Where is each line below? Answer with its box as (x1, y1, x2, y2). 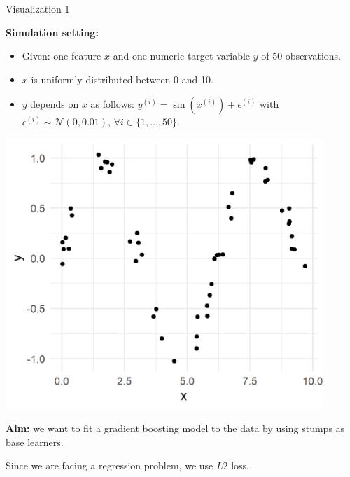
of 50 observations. (261, 48, 341, 63)
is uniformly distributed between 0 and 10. (31, 71, 213, 86)
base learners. (6, 434, 64, 449)
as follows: (90, 97, 134, 111)
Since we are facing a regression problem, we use (6, 458, 213, 473)
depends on (30, 97, 79, 111)
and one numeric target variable (113, 48, 251, 63)
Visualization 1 (6, 1, 70, 15)
